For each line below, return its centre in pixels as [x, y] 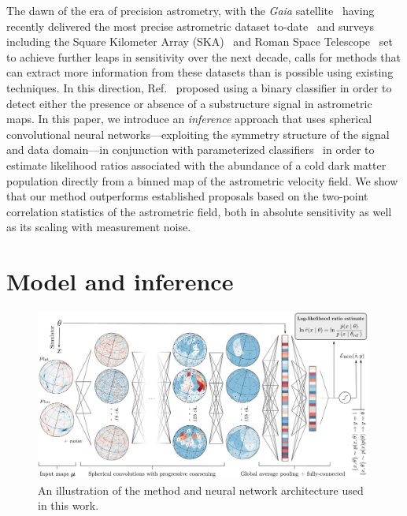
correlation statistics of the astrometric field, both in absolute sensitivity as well [199, 211]
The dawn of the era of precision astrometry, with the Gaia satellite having [191, 10]
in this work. [68, 505]
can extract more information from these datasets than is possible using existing [200, 72]
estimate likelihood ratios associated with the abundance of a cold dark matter [196, 165]
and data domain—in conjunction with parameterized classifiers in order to [191, 150]
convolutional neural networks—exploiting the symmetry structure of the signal [198, 134]
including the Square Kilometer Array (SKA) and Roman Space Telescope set [200, 41]
